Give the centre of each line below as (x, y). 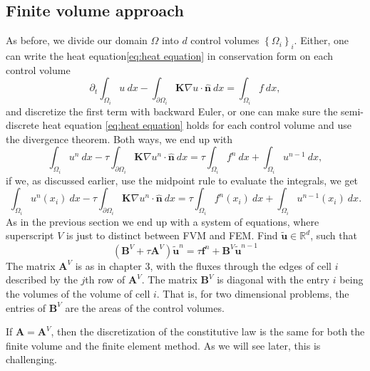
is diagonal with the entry (273, 279)
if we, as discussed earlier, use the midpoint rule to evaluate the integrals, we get (182, 180)
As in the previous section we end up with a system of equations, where (163, 221)
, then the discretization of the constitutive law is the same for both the (208, 331)
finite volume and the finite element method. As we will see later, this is (163, 345)
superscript (30, 235)
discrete (22, 125)
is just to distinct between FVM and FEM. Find (172, 235)
